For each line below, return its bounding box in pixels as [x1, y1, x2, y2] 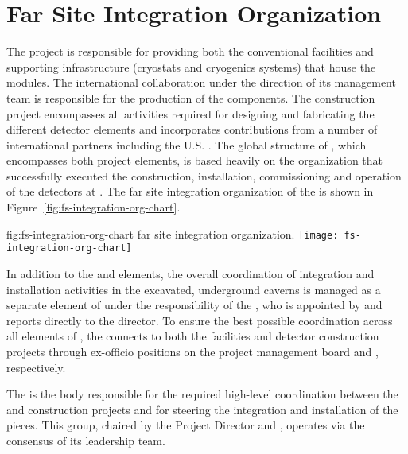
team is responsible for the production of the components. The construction [6, 89, 375, 106]
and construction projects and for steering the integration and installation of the [6, 401, 398, 417]
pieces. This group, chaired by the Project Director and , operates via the [6, 417, 365, 433]
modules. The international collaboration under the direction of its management [6, 74, 396, 91]
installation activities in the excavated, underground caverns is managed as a [6, 281, 381, 297]
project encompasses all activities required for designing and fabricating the [6, 105, 375, 122]
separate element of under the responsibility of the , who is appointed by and [6, 297, 383, 313]
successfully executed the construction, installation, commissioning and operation [6, 167, 402, 184]
